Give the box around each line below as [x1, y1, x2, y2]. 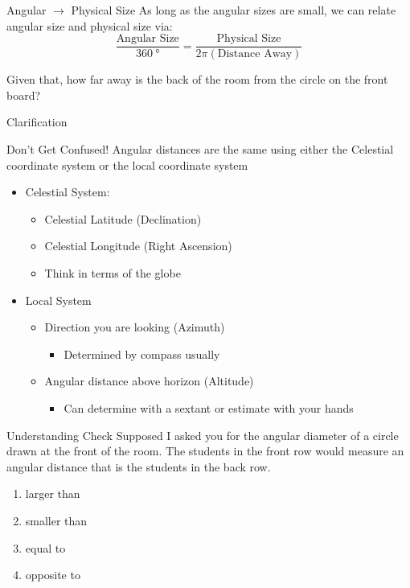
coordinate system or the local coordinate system [6, 156, 248, 173]
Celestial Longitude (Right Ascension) [44, 237, 232, 254]
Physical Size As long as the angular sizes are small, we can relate [71, 2, 396, 18]
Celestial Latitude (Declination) [44, 210, 202, 227]
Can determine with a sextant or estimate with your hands [64, 399, 354, 416]
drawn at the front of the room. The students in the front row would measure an [6, 442, 404, 459]
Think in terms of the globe [44, 265, 181, 281]
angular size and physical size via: [6, 17, 173, 34]
